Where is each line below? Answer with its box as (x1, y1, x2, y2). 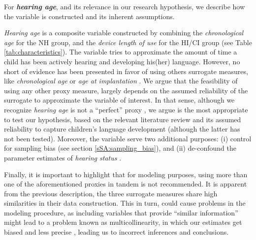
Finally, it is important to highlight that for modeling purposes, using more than (4, 169, 248, 179)
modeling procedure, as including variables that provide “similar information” (4, 207, 238, 217)
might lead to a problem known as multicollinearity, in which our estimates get (4, 217, 242, 227)
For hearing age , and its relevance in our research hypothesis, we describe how (4, 1, 245, 11)
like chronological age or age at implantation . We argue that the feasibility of (4, 76, 238, 86)
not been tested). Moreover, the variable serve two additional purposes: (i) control (4, 133, 252, 143)
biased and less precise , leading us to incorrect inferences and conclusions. (4, 227, 229, 237)
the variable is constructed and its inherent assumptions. (4, 11, 175, 21)
